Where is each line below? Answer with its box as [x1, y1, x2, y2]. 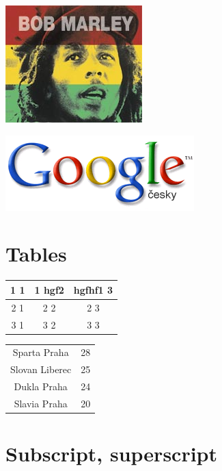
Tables [5, 240, 67, 268]
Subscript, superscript [5, 440, 218, 468]
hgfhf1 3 [73, 282, 113, 296]
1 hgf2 [34, 282, 64, 296]
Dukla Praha [14, 379, 68, 394]
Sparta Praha [12, 345, 69, 359]
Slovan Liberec [10, 362, 72, 377]
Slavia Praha [14, 396, 68, 410]
